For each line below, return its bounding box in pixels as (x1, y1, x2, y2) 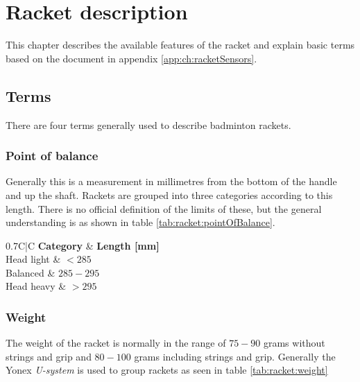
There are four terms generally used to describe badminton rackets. (6, 117, 291, 132)
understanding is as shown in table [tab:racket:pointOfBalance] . (6, 215, 275, 229)
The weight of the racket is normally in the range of (6, 336, 226, 350)
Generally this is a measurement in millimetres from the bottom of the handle (6, 174, 337, 189)
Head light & (6, 252, 61, 266)
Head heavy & (6, 279, 67, 293)
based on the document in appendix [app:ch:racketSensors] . (6, 51, 257, 65)
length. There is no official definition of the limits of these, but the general (6, 201, 322, 216)
